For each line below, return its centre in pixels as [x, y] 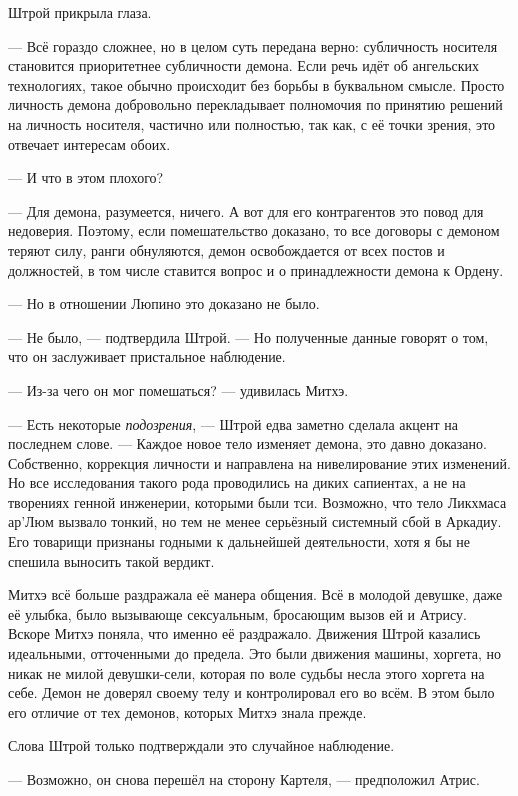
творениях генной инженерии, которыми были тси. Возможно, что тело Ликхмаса [257, 501]
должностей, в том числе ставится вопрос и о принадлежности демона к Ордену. [256, 269]
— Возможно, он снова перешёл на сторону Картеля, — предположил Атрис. [244, 779]
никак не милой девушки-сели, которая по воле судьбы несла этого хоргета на [246, 672]
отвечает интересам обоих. [89, 143]
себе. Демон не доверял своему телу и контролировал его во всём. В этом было [251, 692]
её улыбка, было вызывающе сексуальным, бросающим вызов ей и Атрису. [237, 613]
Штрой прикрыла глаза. [80, 12]
